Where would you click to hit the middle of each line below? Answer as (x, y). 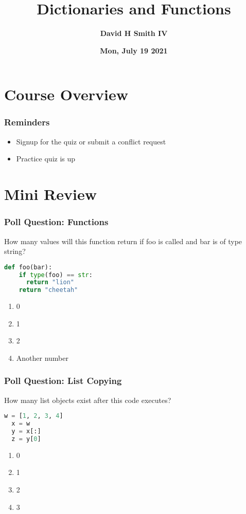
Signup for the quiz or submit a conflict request (91, 141)
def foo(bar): (28, 267)
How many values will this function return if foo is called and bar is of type (123, 241)
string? (15, 251)
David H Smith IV (134, 33)
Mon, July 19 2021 (134, 50)
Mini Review (50, 194)
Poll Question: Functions (56, 222)
